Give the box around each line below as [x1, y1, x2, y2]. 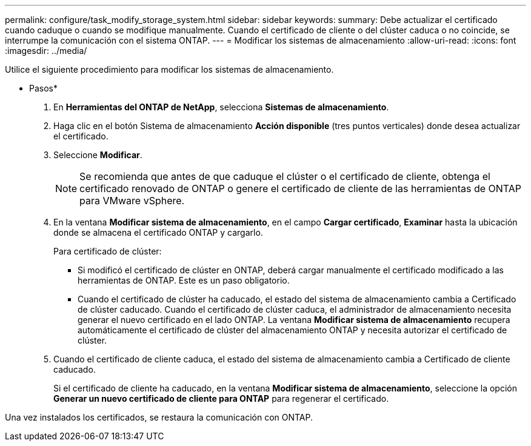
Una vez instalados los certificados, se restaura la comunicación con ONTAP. [5, 412, 313, 422]
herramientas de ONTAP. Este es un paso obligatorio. [78, 275, 290, 285]
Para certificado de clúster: [53, 246, 162, 256]
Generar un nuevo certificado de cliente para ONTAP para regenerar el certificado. [53, 393, 389, 404]
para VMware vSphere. [79, 195, 185, 207]
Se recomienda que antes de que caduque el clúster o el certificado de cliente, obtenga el [79, 170, 490, 182]
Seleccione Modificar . [53, 150, 142, 160]
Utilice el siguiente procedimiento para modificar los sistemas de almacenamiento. [5, 64, 334, 75]
